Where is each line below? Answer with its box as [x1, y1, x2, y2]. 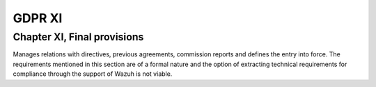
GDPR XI [13, 10, 63, 26]
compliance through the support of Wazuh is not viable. [13, 70, 173, 78]
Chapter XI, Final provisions [13, 31, 144, 43]
